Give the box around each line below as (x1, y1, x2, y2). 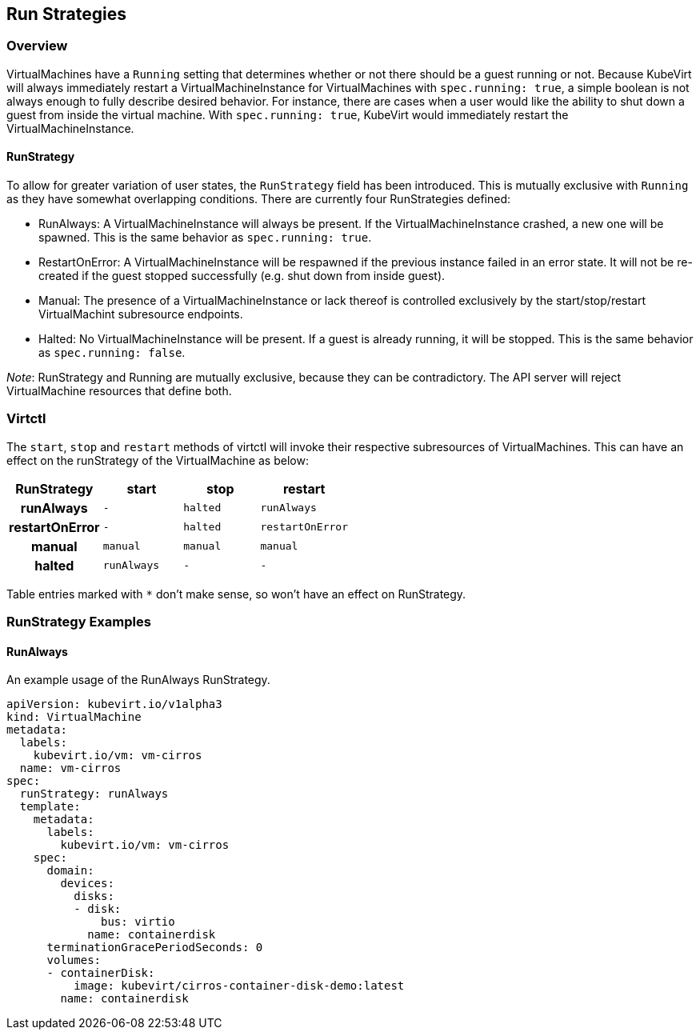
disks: (74, 890, 114, 903)
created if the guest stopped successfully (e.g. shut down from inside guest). (38, 269, 446, 283)
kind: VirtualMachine (6, 710, 142, 724)
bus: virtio (101, 915, 175, 929)
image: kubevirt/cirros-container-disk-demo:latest (74, 979, 405, 993)
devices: (60, 877, 114, 890)
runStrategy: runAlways (19, 787, 169, 801)
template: (19, 800, 81, 814)
